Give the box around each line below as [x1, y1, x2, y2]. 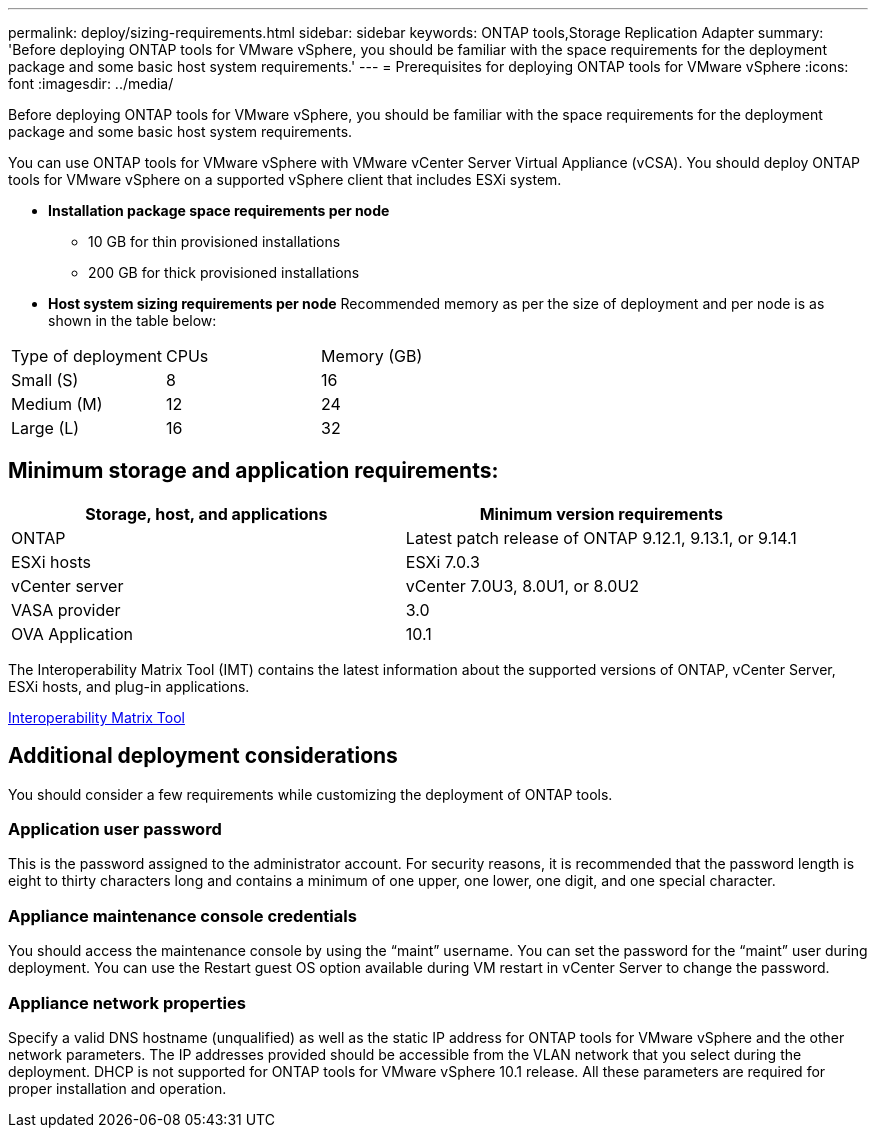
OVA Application [11, 623, 133, 644]
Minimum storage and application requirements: [8, 458, 499, 484]
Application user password [8, 819, 222, 840]
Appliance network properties [8, 992, 246, 1013]
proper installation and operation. [8, 1079, 227, 1097]
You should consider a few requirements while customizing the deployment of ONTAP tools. [8, 785, 613, 803]
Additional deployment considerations [8, 743, 398, 769]
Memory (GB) [321, 346, 423, 366]
